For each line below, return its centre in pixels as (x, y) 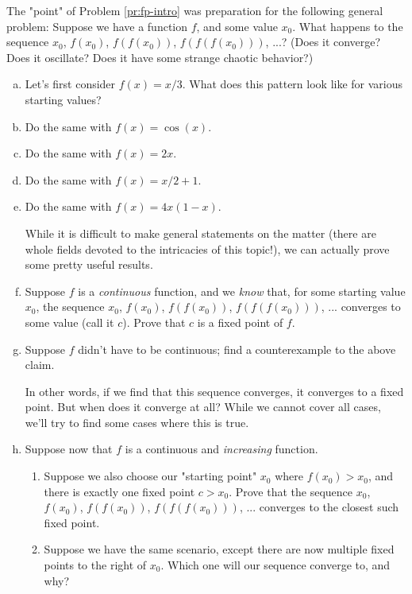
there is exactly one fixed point (119, 491)
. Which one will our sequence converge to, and (275, 565)
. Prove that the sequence (291, 491)
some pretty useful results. (89, 264)
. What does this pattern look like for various (293, 84)
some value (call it (69, 322)
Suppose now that (69, 449)
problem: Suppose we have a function (97, 26)
